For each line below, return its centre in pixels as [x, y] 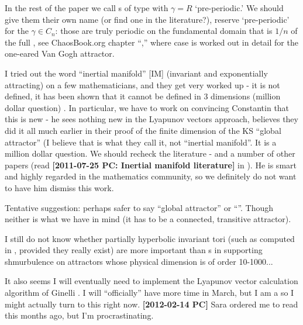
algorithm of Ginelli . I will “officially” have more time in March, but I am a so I [149, 293]
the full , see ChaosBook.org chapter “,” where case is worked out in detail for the [151, 42]
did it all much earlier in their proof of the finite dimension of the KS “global [143, 130]
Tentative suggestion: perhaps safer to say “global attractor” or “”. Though [139, 207]
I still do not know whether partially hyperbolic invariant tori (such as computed [150, 238]
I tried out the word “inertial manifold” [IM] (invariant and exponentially [136, 73]
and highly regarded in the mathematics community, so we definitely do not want [151, 176]
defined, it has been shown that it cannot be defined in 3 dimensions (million [143, 96]
